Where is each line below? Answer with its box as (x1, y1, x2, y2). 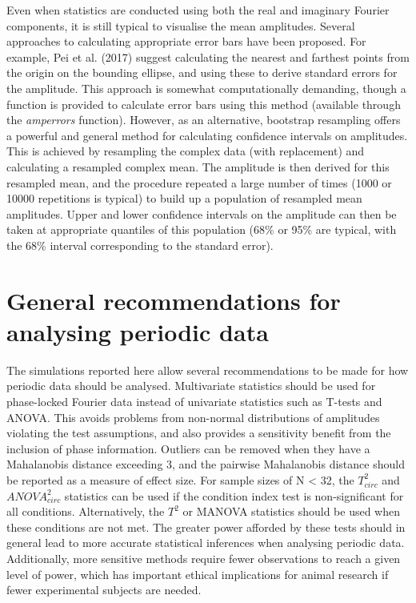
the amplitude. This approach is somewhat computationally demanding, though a (6, 79, 406, 96)
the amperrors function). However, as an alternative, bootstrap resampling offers (6, 111, 401, 128)
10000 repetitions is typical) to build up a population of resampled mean (6, 190, 362, 207)
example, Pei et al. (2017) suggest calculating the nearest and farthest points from (6, 48, 410, 65)
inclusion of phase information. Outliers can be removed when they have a (6, 440, 370, 456)
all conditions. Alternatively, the (6, 503, 165, 520)
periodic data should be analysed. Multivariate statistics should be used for (6, 377, 376, 394)
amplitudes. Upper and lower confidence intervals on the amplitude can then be (6, 205, 397, 222)
